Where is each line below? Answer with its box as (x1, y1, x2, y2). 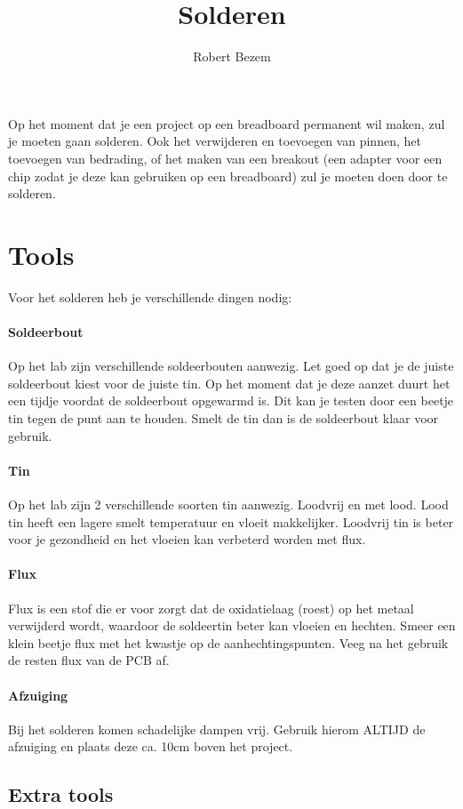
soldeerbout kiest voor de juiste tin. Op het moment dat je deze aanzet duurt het (8, 373, 451, 392)
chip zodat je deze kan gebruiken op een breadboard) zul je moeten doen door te (8, 166, 448, 185)
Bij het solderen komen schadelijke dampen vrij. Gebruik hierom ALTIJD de (8, 719, 426, 738)
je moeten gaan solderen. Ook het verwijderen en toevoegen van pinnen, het (8, 132, 421, 150)
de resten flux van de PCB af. (8, 651, 170, 669)
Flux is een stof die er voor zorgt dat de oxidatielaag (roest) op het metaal (8, 598, 414, 617)
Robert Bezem (193, 47, 271, 66)
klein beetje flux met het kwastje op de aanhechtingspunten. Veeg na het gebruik (8, 633, 449, 652)
